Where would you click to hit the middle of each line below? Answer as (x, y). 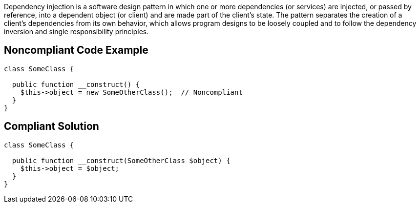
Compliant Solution (52, 126)
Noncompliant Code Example (76, 50)
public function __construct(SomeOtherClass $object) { (121, 160)
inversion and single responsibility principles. (76, 31)
